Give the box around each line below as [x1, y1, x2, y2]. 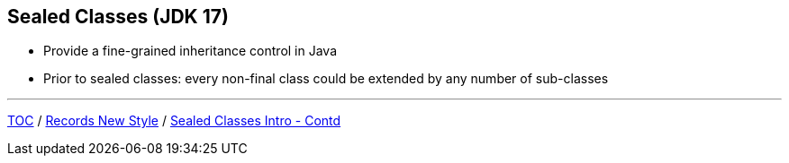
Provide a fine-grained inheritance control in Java [43, 43, 338, 59]
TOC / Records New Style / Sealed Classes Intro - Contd [7, 113, 341, 129]
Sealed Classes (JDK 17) [7, 5, 229, 28]
